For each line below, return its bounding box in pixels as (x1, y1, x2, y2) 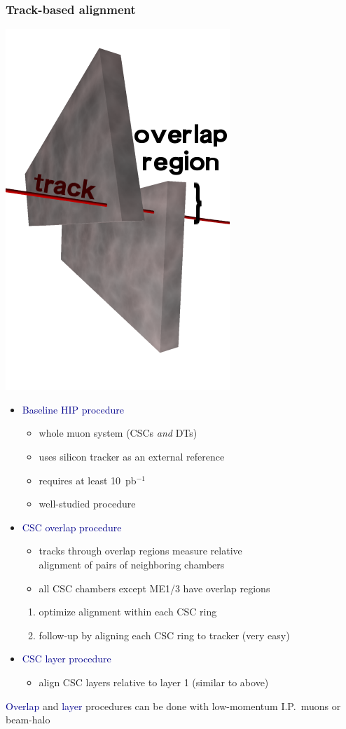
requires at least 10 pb (39, 472, 137, 487)
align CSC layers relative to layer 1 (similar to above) (39, 674, 269, 689)
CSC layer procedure (22, 651, 111, 666)
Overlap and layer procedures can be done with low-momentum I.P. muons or (6, 698, 341, 713)
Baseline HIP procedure (22, 402, 125, 416)
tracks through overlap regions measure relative (39, 543, 242, 558)
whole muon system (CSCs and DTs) (39, 425, 198, 440)
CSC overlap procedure (22, 519, 122, 534)
